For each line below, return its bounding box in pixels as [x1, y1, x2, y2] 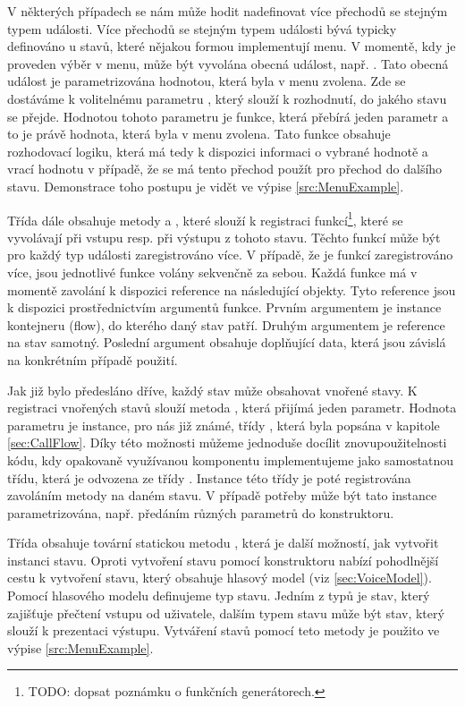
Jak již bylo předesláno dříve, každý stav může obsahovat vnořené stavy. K [7, 380, 418, 399]
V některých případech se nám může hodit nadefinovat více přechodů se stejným [7, 2, 448, 20]
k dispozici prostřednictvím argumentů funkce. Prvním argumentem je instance [7, 298, 442, 317]
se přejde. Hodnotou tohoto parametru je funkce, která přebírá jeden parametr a [7, 106, 449, 125]
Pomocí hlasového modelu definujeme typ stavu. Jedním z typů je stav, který [7, 586, 430, 605]
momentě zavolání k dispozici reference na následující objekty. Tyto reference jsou [7, 280, 456, 299]
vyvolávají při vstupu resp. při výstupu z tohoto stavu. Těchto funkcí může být [7, 227, 441, 246]
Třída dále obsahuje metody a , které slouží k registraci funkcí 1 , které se [7, 208, 403, 229]
